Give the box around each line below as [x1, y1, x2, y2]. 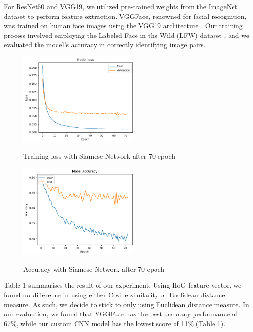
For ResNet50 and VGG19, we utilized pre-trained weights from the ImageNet [4, 1, 237, 11]
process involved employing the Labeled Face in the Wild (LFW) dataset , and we [4, 30, 250, 40]
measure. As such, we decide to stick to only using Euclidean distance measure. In [4, 299, 249, 309]
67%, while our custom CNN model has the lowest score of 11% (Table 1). [4, 318, 226, 328]
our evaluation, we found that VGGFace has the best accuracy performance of [4, 309, 238, 319]
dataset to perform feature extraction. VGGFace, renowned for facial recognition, [4, 11, 247, 21]
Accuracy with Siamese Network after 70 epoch [23, 263, 165, 274]
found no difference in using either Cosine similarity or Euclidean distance [4, 290, 225, 300]
